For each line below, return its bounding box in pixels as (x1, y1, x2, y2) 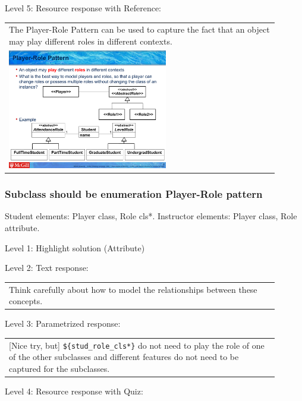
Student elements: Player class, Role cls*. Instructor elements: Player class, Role (5, 210, 297, 222)
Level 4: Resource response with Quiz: (5, 384, 143, 397)
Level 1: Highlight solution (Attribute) (5, 241, 145, 254)
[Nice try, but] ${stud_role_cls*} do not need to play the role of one (9, 339, 265, 351)
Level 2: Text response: (5, 261, 89, 274)
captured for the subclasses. (9, 362, 110, 374)
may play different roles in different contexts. (9, 34, 172, 47)
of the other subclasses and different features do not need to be (9, 351, 239, 363)
